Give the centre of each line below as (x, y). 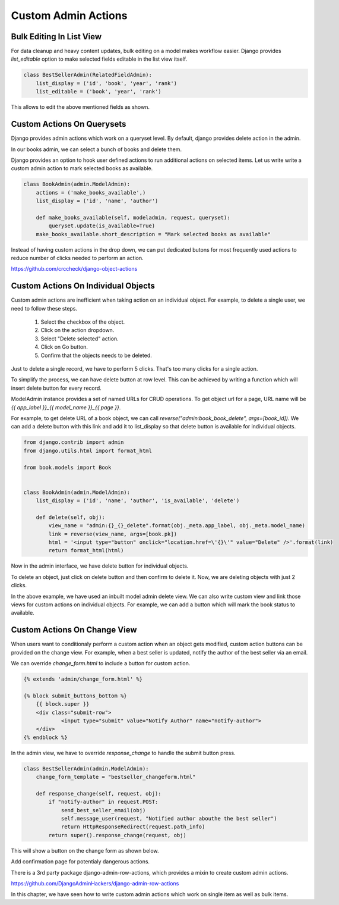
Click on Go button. (64, 347)
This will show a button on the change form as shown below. (85, 850)
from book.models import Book (67, 467)
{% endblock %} (45, 737)
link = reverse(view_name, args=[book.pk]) (113, 534)
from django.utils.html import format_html (88, 450)
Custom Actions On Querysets (69, 124)
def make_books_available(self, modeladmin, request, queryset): (133, 217)
